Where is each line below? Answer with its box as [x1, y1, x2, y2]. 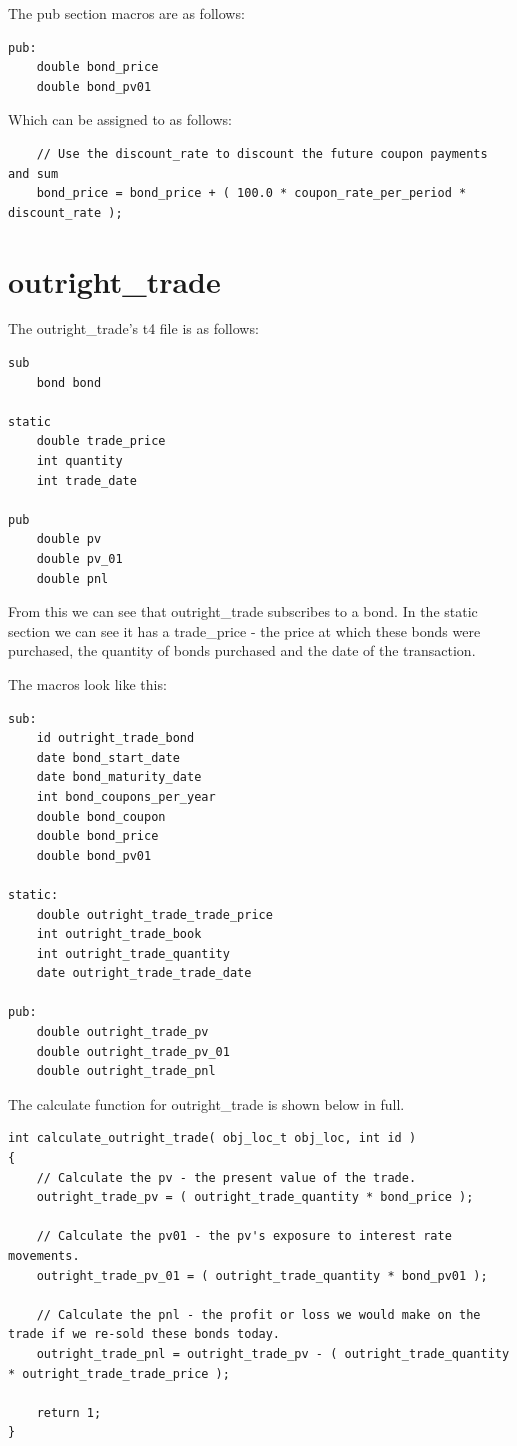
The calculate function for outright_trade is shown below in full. [8, 1093, 405, 1114]
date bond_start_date [36, 750, 180, 765]
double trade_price [36, 434, 166, 449]
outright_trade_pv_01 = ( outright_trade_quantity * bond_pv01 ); [36, 1268, 488, 1283]
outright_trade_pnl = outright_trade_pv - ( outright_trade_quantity [36, 1346, 510, 1361]
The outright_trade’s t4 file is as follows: [8, 318, 259, 339]
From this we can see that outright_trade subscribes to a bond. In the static [8, 601, 478, 622]
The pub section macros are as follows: [8, 3, 245, 23]
